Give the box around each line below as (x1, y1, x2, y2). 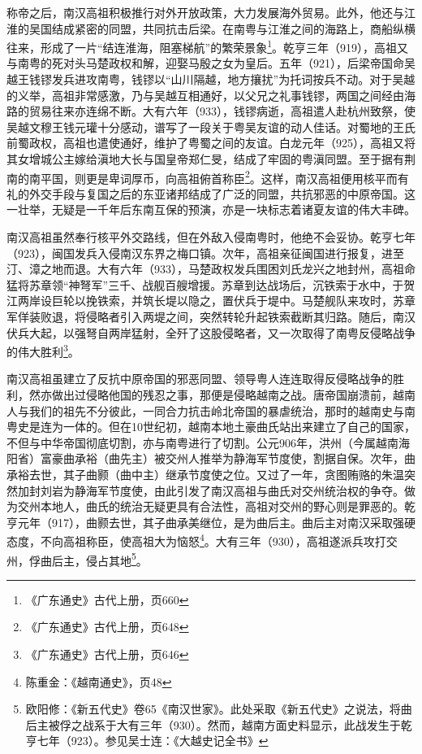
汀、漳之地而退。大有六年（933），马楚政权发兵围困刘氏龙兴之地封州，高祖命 (6, 260, 416, 277)
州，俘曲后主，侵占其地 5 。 (6, 549, 148, 569)
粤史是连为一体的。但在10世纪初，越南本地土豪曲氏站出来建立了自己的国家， (6, 418, 416, 435)
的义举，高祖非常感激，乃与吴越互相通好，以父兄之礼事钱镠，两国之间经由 (6, 86, 404, 103)
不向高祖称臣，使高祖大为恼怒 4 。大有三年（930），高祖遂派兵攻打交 (40, 530, 398, 550)
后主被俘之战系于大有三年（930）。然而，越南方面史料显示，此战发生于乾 (25, 716, 412, 733)
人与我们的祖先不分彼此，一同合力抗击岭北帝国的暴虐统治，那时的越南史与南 (6, 402, 416, 419)
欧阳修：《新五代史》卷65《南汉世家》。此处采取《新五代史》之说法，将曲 (25, 700, 412, 717)
